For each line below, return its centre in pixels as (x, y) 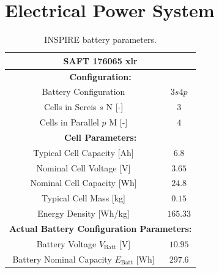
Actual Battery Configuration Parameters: (101, 228)
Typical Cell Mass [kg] (84, 198)
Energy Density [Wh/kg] (84, 213)
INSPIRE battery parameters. (100, 39)
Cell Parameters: (101, 137)
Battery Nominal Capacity (62, 259)
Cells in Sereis (70, 107)
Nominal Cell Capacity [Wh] (84, 183)
